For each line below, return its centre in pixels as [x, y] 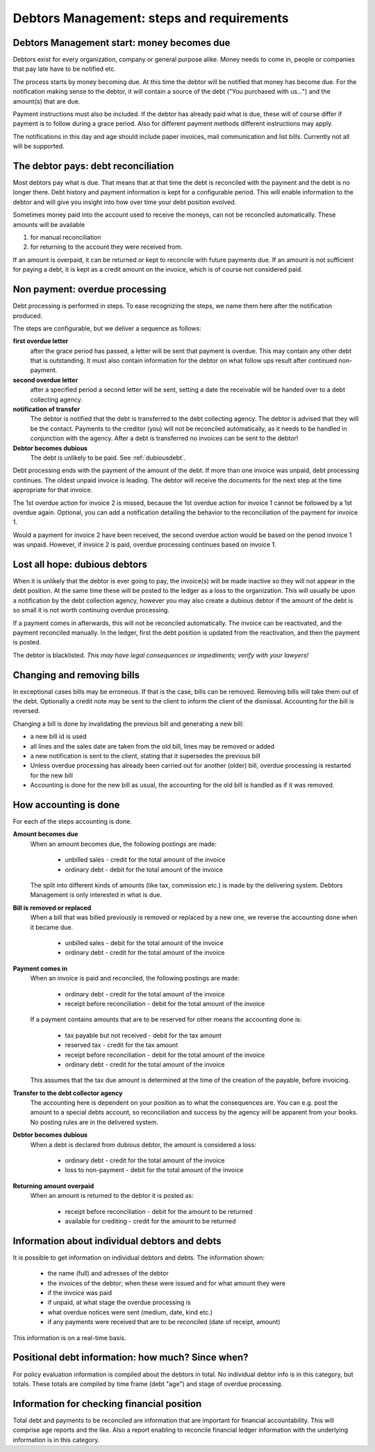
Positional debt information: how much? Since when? [131, 1358]
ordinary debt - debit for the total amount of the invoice [144, 869]
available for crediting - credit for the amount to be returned [150, 1221]
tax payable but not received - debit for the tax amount [143, 1035]
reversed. [27, 711]
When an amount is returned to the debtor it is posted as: [112, 1196]
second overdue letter [45, 380]
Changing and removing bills [76, 675]
